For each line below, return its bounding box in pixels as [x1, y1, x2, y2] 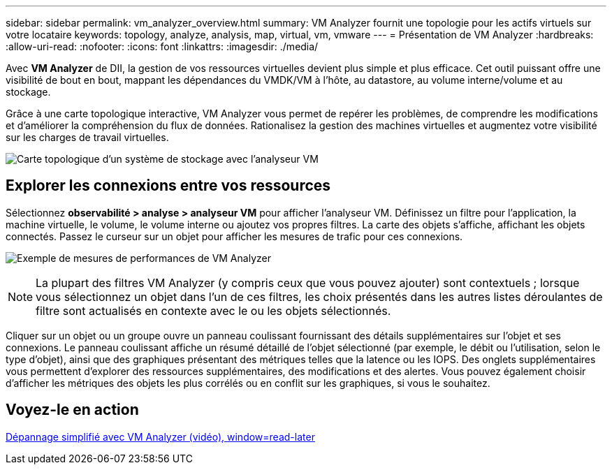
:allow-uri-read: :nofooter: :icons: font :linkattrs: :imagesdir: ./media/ [6, 41, 319, 52]
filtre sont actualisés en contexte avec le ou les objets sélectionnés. [36, 303, 391, 318]
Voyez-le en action [6, 401, 139, 419]
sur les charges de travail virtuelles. [6, 131, 169, 143]
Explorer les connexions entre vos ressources [6, 177, 331, 195]
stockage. [6, 86, 51, 98]
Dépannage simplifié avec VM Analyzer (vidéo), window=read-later [6, 430, 315, 443]
